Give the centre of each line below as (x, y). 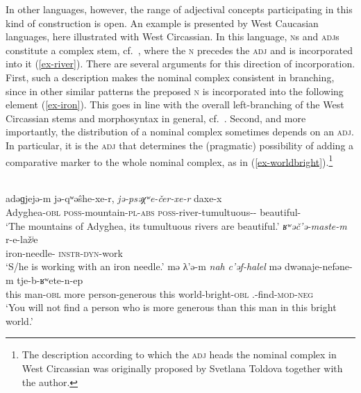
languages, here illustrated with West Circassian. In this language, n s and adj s (173, 36)
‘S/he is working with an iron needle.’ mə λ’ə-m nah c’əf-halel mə (144, 266)
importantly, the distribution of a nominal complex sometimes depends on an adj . (180, 132)
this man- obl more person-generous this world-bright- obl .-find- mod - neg (160, 293)
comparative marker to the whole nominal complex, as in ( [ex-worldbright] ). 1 (169, 160)
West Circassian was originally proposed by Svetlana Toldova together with (182, 368)
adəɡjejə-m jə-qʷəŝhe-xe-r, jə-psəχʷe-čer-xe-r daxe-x (114, 198)
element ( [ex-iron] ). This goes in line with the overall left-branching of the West (175, 104)
